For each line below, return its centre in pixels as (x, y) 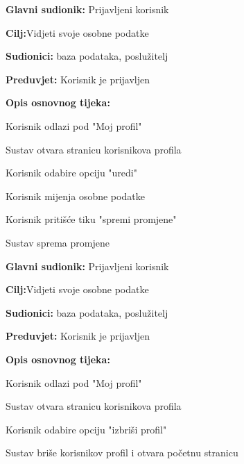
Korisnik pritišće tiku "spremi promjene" (91, 219)
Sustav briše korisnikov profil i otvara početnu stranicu (122, 453)
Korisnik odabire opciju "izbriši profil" (86, 429)
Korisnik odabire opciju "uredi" (71, 173)
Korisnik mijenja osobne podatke (75, 196)
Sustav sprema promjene (58, 242)
